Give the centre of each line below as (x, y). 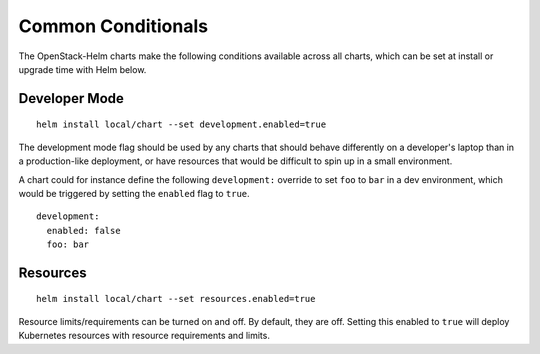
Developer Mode (71, 98)
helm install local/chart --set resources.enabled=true (176, 299)
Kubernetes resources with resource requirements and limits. (144, 336)
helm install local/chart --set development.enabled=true (181, 124)
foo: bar (68, 244)
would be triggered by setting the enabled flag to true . (134, 193)
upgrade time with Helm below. (82, 69)
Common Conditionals (113, 26)
